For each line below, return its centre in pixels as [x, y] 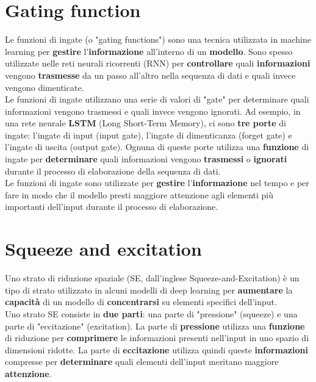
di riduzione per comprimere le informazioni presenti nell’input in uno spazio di [157, 338]
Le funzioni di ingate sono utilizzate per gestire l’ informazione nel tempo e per [157, 183]
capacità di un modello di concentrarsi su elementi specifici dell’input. [141, 302]
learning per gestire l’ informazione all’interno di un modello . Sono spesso [149, 51]
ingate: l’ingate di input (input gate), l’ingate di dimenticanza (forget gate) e [149, 135]
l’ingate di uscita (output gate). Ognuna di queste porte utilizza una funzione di [157, 147]
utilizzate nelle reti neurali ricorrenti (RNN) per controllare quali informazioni [158, 63]
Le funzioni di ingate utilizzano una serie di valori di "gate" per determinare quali [157, 99]
